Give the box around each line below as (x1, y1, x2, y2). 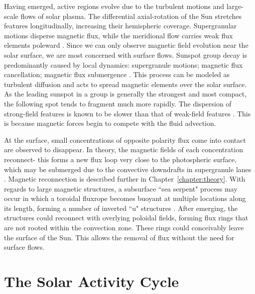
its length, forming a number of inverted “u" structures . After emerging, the (4, 202, 238, 213)
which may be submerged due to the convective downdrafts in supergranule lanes (4, 164, 252, 174)
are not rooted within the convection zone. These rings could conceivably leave (4, 222, 244, 233)
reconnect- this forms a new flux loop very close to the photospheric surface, (4, 154, 237, 164)
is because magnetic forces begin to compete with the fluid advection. (4, 118, 216, 128)
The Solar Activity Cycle (4, 271, 179, 292)
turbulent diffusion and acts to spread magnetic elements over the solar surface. (4, 79, 247, 89)
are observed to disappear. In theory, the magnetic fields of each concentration (4, 144, 243, 155)
